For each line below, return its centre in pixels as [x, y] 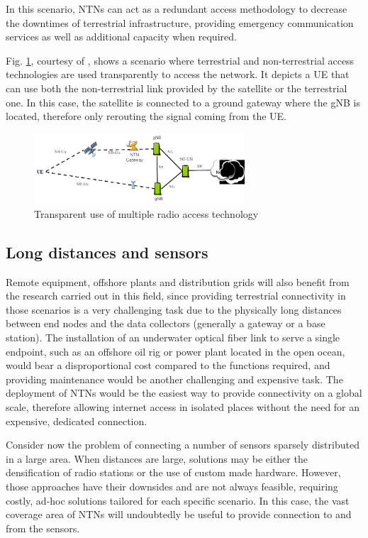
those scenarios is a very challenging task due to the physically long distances [174, 309]
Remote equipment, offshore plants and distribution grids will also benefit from [178, 281]
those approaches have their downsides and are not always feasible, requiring [172, 486]
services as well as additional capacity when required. [121, 37]
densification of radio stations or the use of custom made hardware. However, [173, 472]
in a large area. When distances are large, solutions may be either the [157, 458]
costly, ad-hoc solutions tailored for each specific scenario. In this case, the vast [178, 500]
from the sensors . [43, 528]
